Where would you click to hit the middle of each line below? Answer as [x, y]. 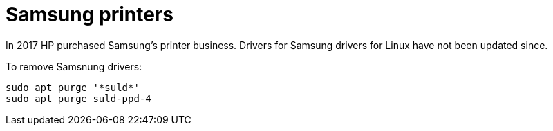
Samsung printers [90, 14]
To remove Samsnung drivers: [74, 66]
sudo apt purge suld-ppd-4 [78, 98]
